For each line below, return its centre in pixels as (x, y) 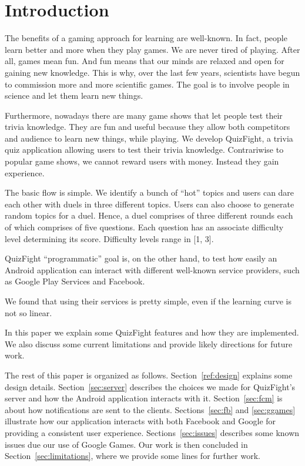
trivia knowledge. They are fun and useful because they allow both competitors (148, 127)
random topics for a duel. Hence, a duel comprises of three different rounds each (149, 215)
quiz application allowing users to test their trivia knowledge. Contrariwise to (144, 150)
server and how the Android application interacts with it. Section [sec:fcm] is (144, 398)
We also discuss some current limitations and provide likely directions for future (149, 343)
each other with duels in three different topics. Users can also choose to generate (150, 204)
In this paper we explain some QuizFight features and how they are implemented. (152, 332)
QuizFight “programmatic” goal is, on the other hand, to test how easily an (141, 258)
